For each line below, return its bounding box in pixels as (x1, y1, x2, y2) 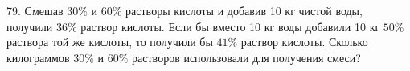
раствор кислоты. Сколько (240, 34, 368, 50)
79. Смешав (6, 2, 64, 18)
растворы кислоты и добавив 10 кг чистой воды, (125, 2, 363, 18)
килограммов (6, 49, 70, 65)
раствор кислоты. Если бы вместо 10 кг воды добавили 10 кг (80, 18, 380, 34)
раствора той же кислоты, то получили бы (6, 34, 213, 50)
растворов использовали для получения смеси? (132, 49, 361, 65)
